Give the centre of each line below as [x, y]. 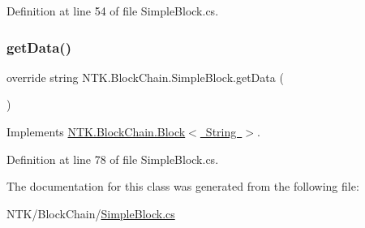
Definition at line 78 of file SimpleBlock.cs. [113, 159]
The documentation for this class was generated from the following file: [183, 186]
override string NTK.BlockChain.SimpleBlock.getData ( [145, 77]
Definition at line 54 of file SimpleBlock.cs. [113, 11]
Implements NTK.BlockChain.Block [96, 131]
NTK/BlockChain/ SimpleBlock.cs [91, 213]
